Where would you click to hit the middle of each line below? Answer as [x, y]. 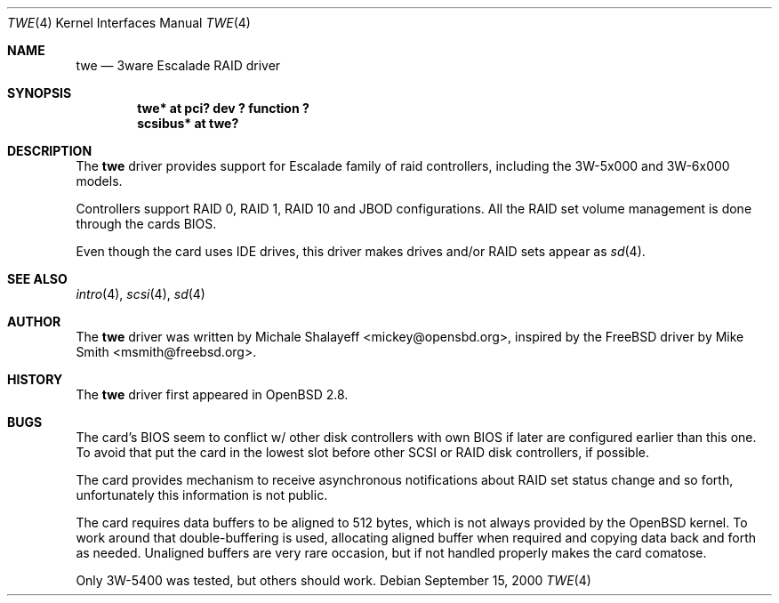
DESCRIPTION [50, 151]
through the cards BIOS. [146, 224]
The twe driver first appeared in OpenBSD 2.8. [212, 394]
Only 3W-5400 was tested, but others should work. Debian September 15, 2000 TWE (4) [333, 580]
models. [99, 181]
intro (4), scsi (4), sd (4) [141, 294]
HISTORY [35, 379]
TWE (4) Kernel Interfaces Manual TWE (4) [129, 23]
